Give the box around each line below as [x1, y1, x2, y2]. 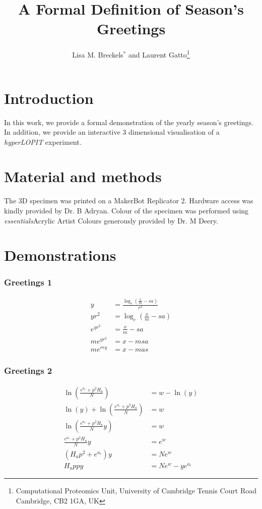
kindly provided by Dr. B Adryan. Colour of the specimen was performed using [4, 205, 249, 215]
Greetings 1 [4, 276, 52, 289]
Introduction [4, 87, 94, 108]
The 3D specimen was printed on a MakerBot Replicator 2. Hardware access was [4, 195, 253, 206]
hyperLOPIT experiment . [4, 136, 82, 147]
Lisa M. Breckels [72, 49, 123, 60]
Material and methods [4, 166, 162, 187]
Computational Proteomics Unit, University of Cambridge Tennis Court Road [16, 485, 256, 496]
